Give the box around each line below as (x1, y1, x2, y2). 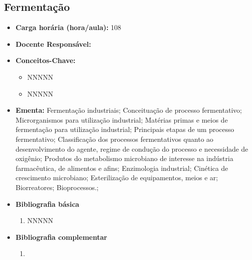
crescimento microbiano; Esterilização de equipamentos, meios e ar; (15, 172, 218, 183)
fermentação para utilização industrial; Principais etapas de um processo (15, 124, 234, 134)
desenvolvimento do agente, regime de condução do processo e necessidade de (15, 143, 248, 154)
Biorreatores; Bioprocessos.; (15, 182, 99, 192)
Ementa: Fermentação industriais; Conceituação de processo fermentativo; (15, 105, 242, 115)
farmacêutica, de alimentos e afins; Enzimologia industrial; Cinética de (15, 162, 228, 173)
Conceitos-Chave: (15, 55, 76, 65)
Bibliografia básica (15, 198, 79, 209)
